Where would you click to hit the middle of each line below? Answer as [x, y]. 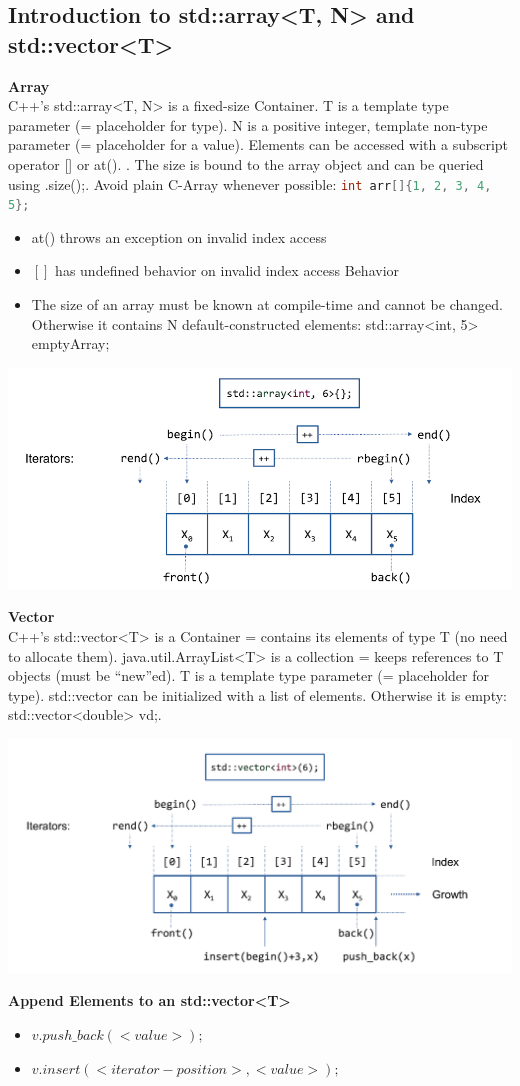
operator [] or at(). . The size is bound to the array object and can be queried [246, 163]
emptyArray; [70, 343]
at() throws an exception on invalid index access [179, 236]
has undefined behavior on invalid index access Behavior [227, 270]
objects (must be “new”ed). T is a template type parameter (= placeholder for [249, 675]
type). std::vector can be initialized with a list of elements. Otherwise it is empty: [257, 694]
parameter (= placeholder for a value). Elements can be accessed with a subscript [258, 144]
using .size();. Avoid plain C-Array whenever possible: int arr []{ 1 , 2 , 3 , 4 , [250, 183]
